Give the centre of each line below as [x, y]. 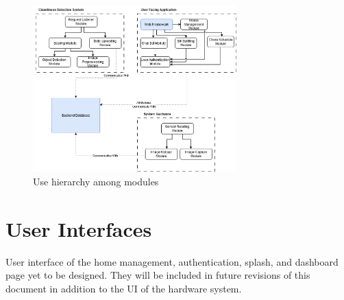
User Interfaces [79, 228]
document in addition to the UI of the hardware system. [124, 288]
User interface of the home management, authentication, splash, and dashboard [172, 261]
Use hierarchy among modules [96, 181]
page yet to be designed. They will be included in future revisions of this [158, 275]
